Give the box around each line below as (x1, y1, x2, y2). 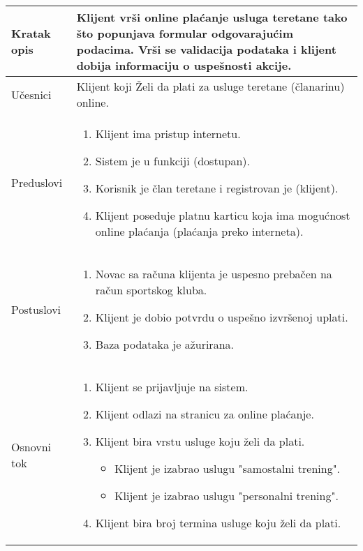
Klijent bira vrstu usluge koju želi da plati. (95, 433, 305, 449)
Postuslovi (11, 301, 61, 317)
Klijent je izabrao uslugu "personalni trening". (114, 488, 339, 504)
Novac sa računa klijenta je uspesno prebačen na (95, 266, 332, 282)
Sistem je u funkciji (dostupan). (95, 153, 250, 169)
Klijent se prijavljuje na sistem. (95, 379, 249, 395)
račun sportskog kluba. (95, 282, 207, 298)
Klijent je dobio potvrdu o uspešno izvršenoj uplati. (95, 309, 348, 325)
